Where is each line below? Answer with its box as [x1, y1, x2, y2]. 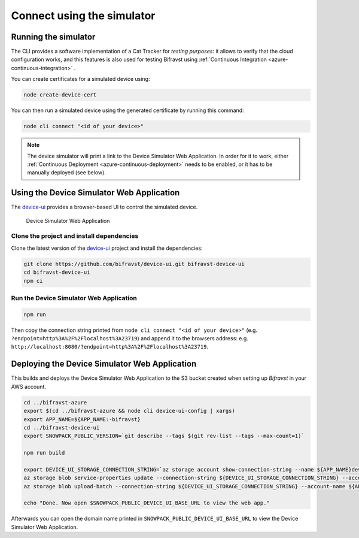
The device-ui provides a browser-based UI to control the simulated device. [11, 204, 198, 211]
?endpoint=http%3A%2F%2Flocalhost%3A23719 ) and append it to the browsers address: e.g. [11, 335, 248, 342]
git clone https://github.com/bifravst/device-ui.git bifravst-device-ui [23, 261, 245, 267]
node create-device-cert [23, 92, 97, 98]
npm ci [23, 277, 43, 284]
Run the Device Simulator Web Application [11, 294, 137, 302]
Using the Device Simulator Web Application [11, 188, 180, 198]
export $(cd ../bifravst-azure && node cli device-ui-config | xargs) [23, 407, 236, 415]
